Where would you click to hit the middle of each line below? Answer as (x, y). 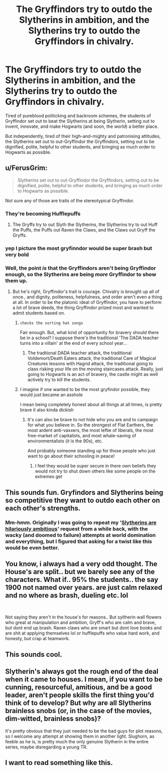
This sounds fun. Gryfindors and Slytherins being (84, 492)
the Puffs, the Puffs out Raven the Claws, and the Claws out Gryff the (84, 230)
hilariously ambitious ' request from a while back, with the (76, 528)
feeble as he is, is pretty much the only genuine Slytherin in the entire (77, 741)
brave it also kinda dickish (47, 410)
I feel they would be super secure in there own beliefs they (96, 466)
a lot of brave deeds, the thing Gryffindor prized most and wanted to (83, 307)
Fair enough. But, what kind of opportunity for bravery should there (89, 333)
